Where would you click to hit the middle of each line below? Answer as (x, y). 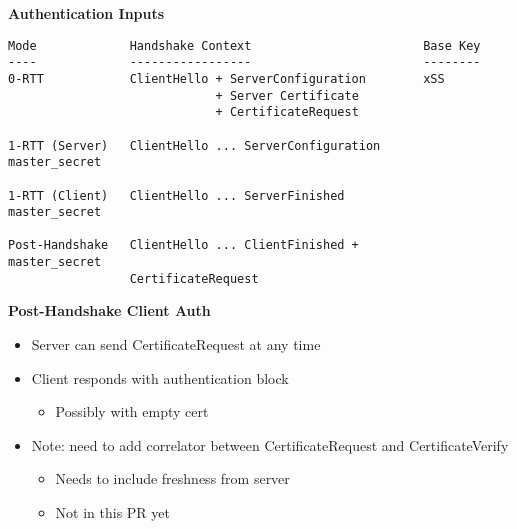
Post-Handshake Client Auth (109, 310)
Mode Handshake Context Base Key (244, 45)
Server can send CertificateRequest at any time (176, 344)
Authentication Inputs (86, 13)
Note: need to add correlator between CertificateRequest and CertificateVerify (270, 444)
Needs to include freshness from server (172, 478)
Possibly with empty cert (132, 411)
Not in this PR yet (113, 512)
